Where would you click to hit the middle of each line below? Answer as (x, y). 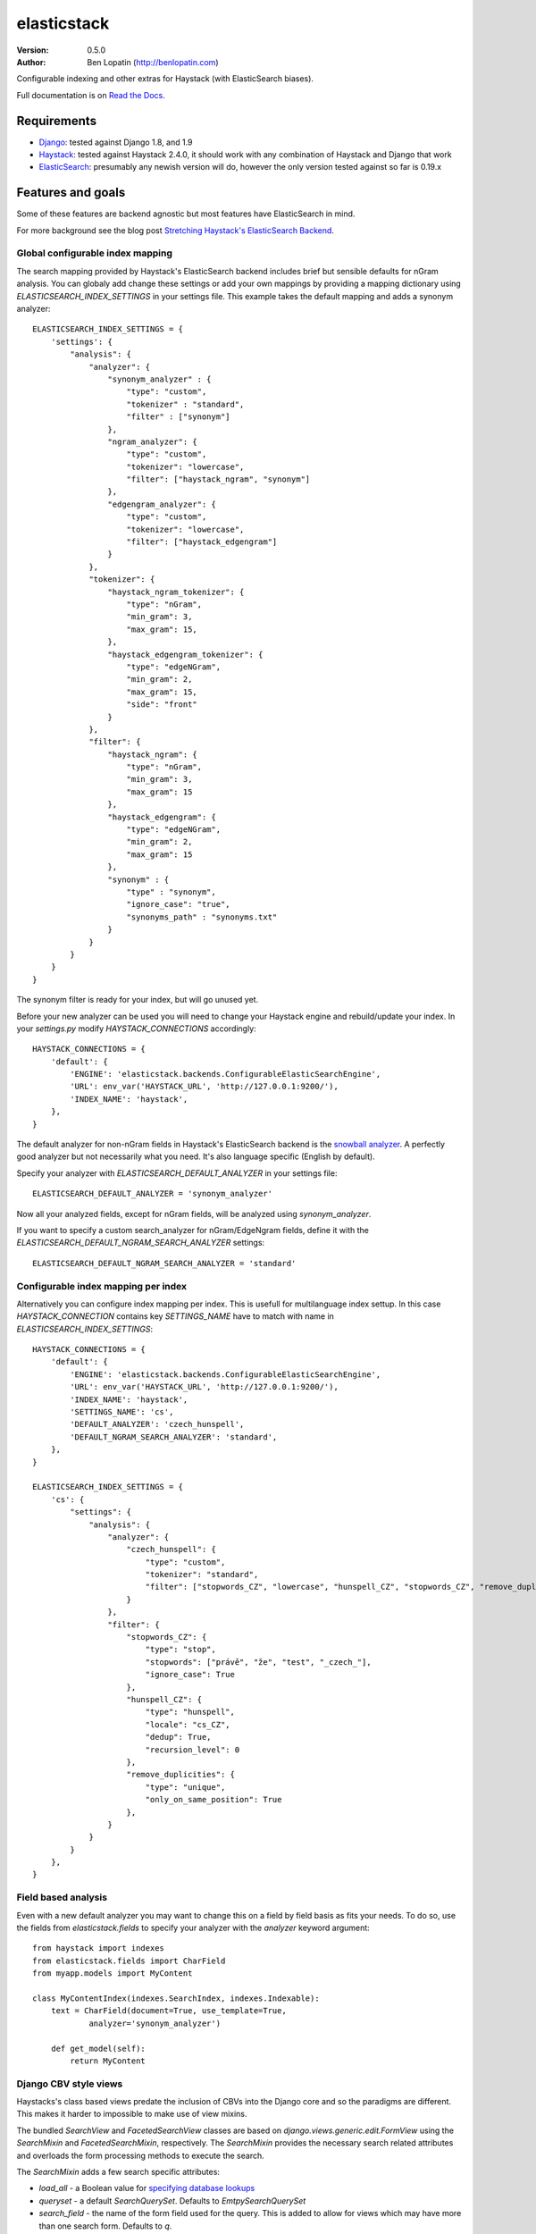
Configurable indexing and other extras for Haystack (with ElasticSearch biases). (165, 79)
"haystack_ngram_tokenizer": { (176, 592)
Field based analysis (62, 1897)
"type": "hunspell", (190, 1712)
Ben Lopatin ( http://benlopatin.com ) (153, 62)
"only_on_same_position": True (214, 1800)
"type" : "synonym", (171, 892)
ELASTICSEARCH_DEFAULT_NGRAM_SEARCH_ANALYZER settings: (141, 1243)
